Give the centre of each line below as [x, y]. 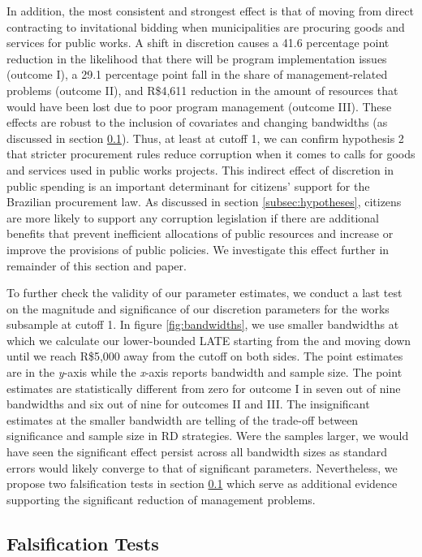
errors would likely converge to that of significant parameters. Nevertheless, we [202, 467]
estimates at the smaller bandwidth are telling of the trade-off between [183, 419]
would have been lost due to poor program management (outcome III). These [199, 106]
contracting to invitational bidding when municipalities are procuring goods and [206, 26]
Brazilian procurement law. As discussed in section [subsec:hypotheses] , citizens [204, 202]
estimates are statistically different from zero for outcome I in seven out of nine [204, 388]
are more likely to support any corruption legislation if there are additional [193, 217]
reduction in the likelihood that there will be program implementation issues [197, 58]
